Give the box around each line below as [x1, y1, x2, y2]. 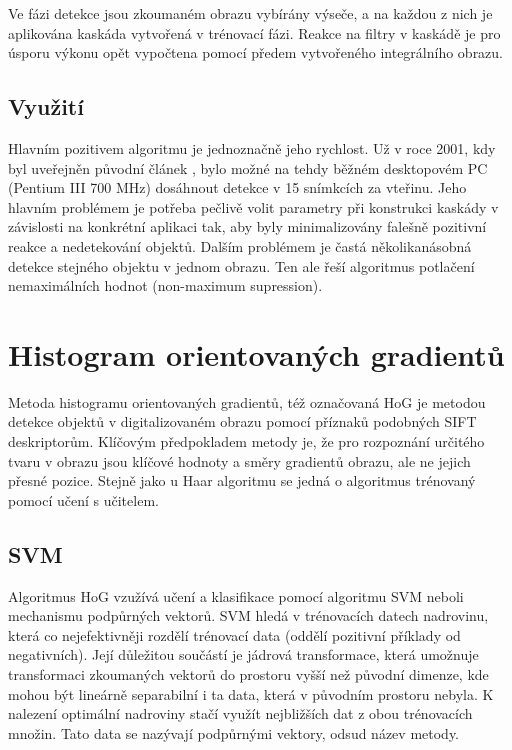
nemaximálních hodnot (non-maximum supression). [8, 275, 323, 296]
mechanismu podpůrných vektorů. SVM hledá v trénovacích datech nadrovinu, [8, 605, 489, 626]
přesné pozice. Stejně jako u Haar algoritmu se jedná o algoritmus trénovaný [8, 470, 476, 491]
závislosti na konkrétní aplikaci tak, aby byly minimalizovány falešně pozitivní [8, 216, 487, 237]
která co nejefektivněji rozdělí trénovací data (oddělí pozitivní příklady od [8, 624, 461, 645]
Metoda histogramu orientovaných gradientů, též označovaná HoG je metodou [8, 391, 486, 412]
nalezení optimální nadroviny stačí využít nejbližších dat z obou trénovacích [8, 703, 473, 724]
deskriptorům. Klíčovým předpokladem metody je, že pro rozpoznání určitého [8, 431, 485, 452]
